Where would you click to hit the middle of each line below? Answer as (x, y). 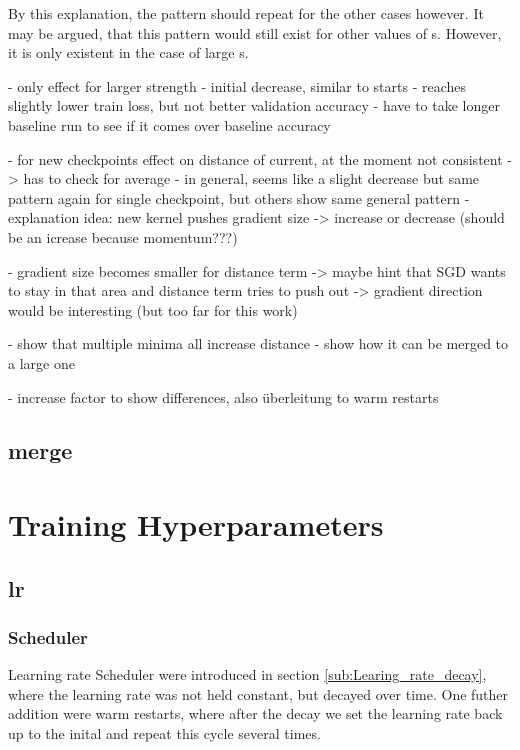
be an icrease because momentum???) (123, 236)
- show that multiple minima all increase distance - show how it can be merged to (258, 343)
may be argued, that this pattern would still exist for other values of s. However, (255, 32)
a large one (41, 362)
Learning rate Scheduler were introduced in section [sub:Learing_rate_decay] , (247, 674)
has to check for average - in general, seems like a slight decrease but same (251, 178)
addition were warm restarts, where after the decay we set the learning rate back (255, 713)
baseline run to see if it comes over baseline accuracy (169, 124)
